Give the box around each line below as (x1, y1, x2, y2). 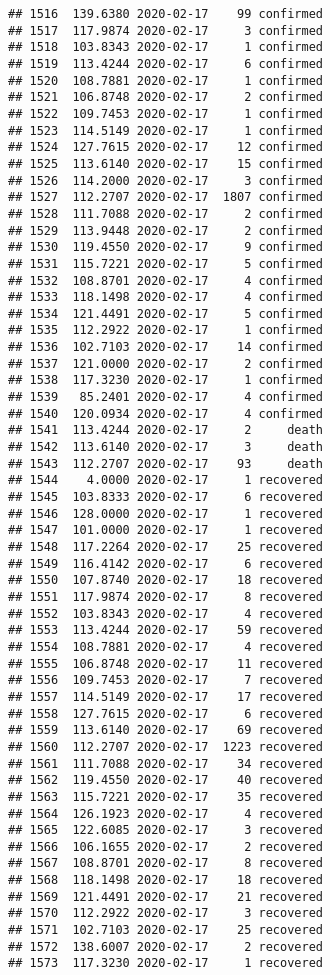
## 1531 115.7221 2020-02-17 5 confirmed (8, 256, 323, 271)
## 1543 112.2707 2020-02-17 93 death (8, 456, 323, 471)
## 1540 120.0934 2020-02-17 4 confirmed (8, 406, 323, 421)
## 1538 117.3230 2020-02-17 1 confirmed (8, 373, 323, 388)
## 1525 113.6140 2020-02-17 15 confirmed (8, 156, 323, 171)
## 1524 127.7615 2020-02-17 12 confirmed (8, 140, 323, 155)
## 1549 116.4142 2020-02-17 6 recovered (8, 556, 323, 571)
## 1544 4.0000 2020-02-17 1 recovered (8, 473, 323, 488)
